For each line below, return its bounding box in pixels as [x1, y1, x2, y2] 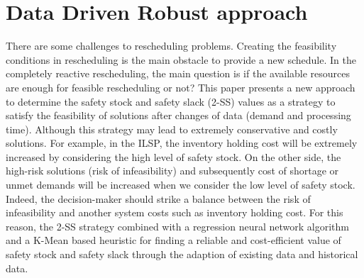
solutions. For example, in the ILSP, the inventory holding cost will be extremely [6, 135, 358, 150]
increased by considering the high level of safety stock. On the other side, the [6, 149, 341, 164]
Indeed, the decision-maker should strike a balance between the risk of [6, 191, 311, 206]
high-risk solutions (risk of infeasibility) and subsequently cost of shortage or [6, 163, 339, 178]
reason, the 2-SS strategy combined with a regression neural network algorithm [6, 218, 349, 233]
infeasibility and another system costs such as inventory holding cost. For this [6, 205, 343, 220]
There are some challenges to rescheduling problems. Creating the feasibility [6, 38, 337, 53]
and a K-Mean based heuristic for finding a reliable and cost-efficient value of [6, 233, 341, 248]
